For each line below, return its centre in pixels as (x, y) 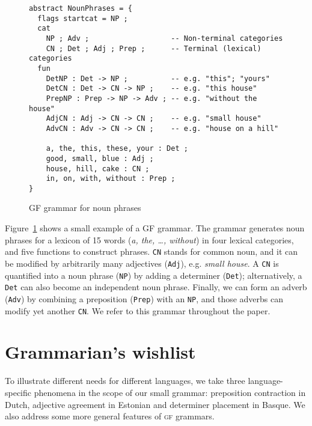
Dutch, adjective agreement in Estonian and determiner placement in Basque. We (155, 404)
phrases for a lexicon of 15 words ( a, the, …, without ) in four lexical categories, (149, 239)
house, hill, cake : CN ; (98, 169)
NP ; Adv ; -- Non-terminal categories (164, 38)
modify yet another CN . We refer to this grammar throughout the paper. (138, 310)
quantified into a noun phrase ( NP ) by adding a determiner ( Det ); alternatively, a (154, 275)
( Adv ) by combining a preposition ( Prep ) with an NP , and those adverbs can (144, 298)
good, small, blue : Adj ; (100, 158)
